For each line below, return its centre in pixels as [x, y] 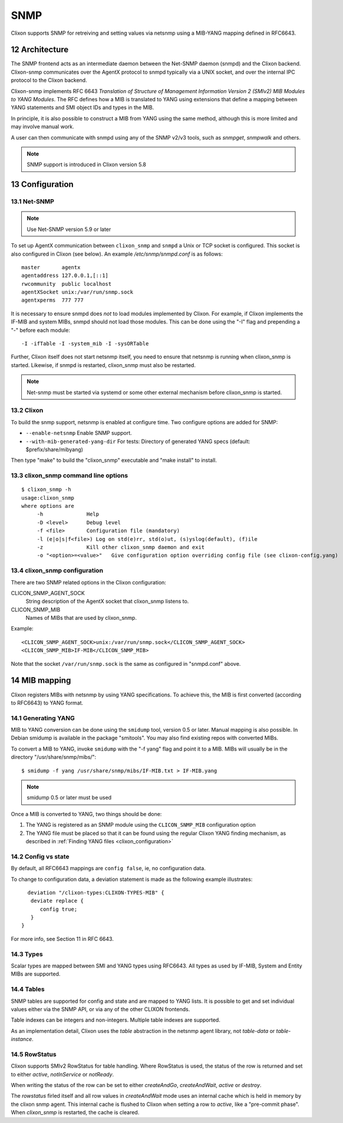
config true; [59, 909]
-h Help [68, 514]
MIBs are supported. [36, 974]
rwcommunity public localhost [67, 284]
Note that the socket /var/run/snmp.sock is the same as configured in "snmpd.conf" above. [126, 663]
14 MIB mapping [41, 681]
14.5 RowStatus [34, 1054]
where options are [48, 506]
